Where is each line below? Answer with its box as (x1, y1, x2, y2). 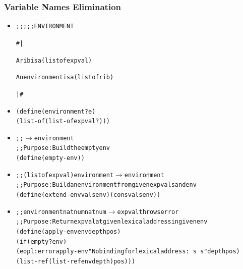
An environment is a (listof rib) (16, 74, 114, 81)
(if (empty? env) (16, 238, 67, 245)
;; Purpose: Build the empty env (16, 144, 110, 152)
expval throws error (117, 208, 179, 216)
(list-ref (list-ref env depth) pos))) (16, 258, 136, 265)
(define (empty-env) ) (16, 154, 85, 162)
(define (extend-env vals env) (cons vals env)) (16, 191, 161, 199)
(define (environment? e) (16, 107, 96, 115)
